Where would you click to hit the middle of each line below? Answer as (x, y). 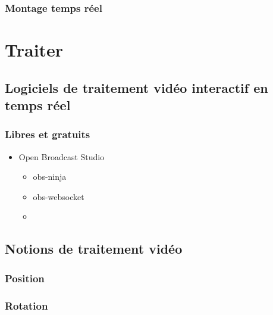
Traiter (34, 50)
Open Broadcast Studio (62, 156)
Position (25, 278)
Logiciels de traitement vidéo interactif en (136, 87)
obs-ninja (50, 177)
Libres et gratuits (48, 134)
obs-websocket (59, 196)
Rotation (26, 305)
